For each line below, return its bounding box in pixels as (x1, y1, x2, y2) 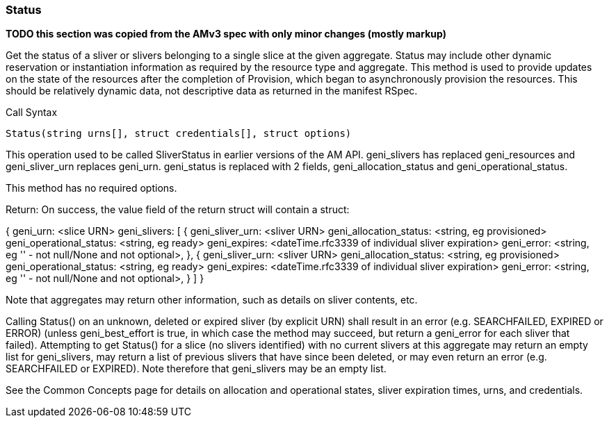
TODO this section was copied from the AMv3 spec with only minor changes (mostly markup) (6, 28, 446, 40)
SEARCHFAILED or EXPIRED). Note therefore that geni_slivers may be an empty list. (6, 363, 387, 375)
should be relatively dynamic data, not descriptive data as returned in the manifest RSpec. (6, 85, 418, 97)
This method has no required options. (6, 182, 177, 194)
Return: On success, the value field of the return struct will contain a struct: (6, 204, 350, 216)
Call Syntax (6, 106, 58, 119)
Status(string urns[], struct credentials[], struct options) (6, 128, 352, 140)
